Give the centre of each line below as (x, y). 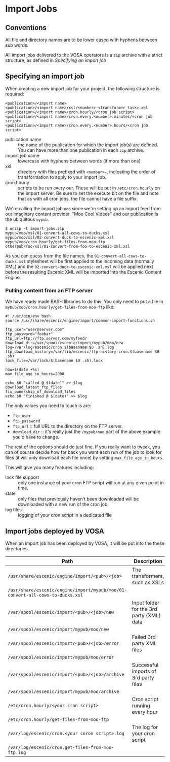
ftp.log (17, 752)
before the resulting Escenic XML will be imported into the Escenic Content (83, 272)
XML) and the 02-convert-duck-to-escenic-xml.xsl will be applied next (79, 267)
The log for (145, 727)
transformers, (148, 576)
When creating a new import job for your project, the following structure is (82, 88)
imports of (144, 671)
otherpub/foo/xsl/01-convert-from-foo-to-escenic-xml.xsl (68, 246)
